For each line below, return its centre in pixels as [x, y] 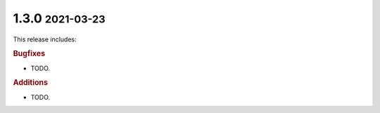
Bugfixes [29, 54]
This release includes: [45, 39]
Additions [31, 83]
